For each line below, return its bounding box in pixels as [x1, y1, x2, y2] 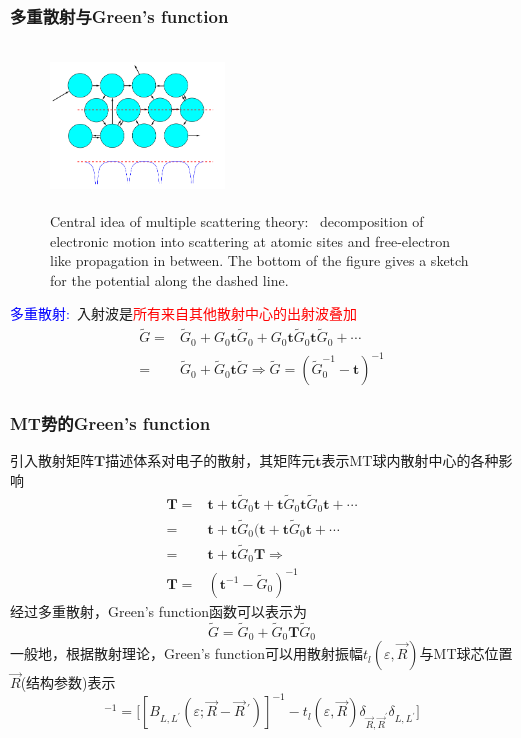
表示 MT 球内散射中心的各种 [321, 450, 499, 471]
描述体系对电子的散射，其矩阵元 [105, 450, 316, 471]
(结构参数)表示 [20, 672, 116, 693]
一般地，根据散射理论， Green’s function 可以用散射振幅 [10, 643, 363, 664]
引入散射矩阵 [10, 450, 94, 471]
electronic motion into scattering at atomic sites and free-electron [50, 230, 451, 251]
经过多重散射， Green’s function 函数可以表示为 [10, 600, 307, 621]
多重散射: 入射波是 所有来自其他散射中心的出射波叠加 [10, 303, 357, 324]
